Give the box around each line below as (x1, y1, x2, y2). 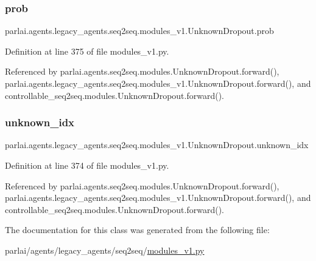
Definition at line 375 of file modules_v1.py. (5, 44, 169, 57)
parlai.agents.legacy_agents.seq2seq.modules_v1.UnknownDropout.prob (5, 24, 274, 37)
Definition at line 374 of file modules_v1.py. (5, 159, 169, 171)
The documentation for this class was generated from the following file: (5, 223, 270, 236)
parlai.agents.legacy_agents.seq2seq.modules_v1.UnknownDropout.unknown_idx (5, 138, 309, 151)
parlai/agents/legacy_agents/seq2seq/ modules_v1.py (5, 243, 205, 256)
